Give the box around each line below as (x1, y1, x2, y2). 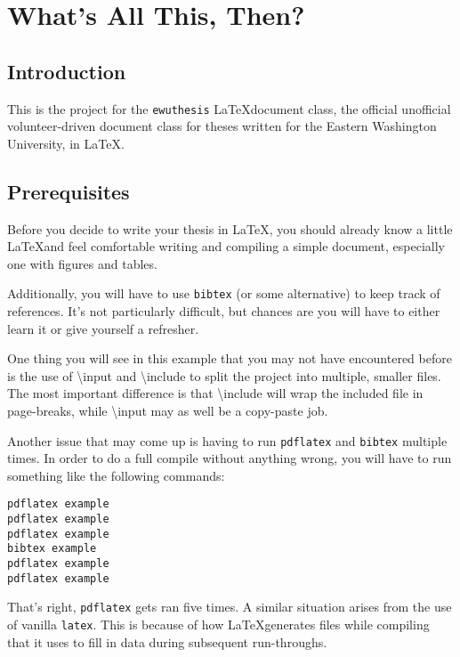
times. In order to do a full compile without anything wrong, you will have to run (7, 449, 452, 467)
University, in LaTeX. (7, 134, 125, 152)
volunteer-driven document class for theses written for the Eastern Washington (7, 117, 437, 135)
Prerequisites (7, 177, 130, 205)
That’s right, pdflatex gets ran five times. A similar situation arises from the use (7, 597, 452, 616)
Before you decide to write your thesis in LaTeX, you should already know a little (7, 219, 453, 238)
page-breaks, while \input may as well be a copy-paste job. (7, 401, 328, 420)
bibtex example (7, 542, 97, 556)
